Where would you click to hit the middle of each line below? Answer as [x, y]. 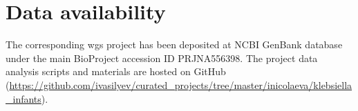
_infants [23, 98]
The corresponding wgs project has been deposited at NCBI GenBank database [174, 44]
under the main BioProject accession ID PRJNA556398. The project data [162, 58]
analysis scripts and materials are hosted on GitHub [116, 71]
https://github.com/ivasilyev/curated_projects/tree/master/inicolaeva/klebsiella [181, 84]
